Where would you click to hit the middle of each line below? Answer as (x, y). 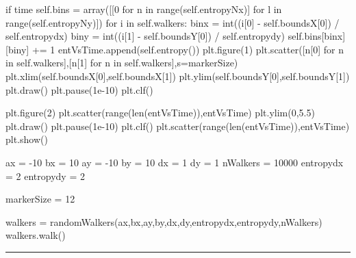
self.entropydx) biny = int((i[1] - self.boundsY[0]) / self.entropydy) (145, 36)
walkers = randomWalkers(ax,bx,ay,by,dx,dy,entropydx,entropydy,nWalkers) (164, 221)
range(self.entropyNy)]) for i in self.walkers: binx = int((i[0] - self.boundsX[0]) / (173, 22)
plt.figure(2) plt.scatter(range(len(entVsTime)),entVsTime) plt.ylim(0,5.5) (160, 113)
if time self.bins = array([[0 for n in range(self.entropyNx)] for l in (144, 9)
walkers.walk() (36, 235)
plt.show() (27, 139)
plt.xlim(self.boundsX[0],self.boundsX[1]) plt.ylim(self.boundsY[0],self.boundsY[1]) (178, 76)
